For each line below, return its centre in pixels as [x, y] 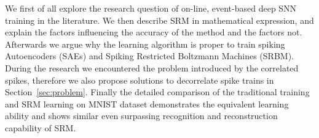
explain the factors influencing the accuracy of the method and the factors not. [154, 32]
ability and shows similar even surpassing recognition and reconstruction [141, 116]
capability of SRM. [41, 127]
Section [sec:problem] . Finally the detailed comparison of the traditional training [157, 92]
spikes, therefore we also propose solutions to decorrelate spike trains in [140, 80]
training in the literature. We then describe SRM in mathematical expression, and [159, 20]
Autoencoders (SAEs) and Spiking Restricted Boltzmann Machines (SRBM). [149, 56]
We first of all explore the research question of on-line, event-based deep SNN [151, 8]
